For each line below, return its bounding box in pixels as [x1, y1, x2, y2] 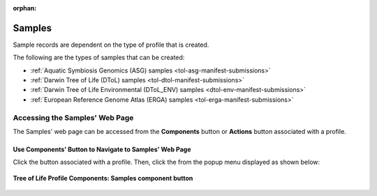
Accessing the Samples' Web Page [13, 112, 134, 122]
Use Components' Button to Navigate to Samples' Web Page [13, 145, 191, 153]
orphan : [13, 4, 37, 12]
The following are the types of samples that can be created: [13, 53, 185, 62]
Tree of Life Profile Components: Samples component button [13, 174, 193, 182]
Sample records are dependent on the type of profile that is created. [13, 40, 209, 49]
